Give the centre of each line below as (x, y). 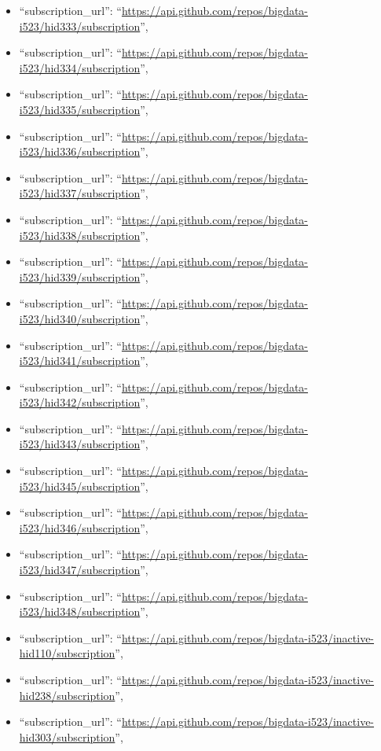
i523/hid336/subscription (80, 151)
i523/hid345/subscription (80, 486)
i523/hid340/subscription (80, 318)
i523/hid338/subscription (80, 235)
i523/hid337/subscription (80, 193)
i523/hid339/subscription (80, 276)
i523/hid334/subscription (80, 67)
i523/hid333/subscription (80, 26)
